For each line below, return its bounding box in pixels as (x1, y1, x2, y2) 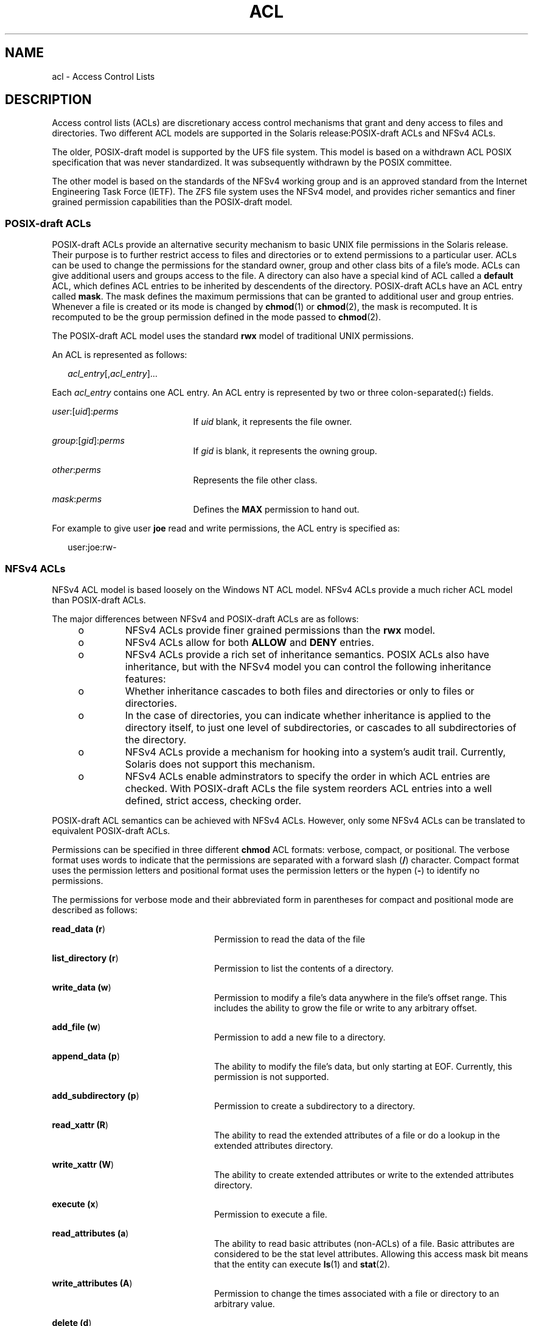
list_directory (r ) (52, 952, 119, 963)
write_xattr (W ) (52, 1159, 114, 1170)
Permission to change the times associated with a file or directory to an (214, 1288, 500, 1299)
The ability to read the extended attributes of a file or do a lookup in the (214, 1129, 500, 1140)
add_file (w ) (52, 1021, 101, 1032)
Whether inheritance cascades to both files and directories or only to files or (125, 684, 475, 697)
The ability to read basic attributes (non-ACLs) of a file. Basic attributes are (214, 1238, 515, 1249)
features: (125, 672, 166, 685)
